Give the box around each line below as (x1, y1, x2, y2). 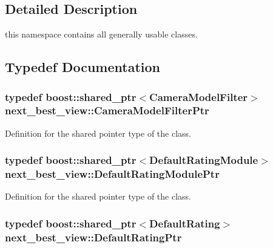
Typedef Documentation (5, 57, 160, 76)
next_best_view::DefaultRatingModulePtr (5, 166, 220, 181)
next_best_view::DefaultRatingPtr (5, 229, 182, 244)
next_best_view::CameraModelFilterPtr (5, 103, 209, 118)
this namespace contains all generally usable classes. (5, 28, 198, 41)
